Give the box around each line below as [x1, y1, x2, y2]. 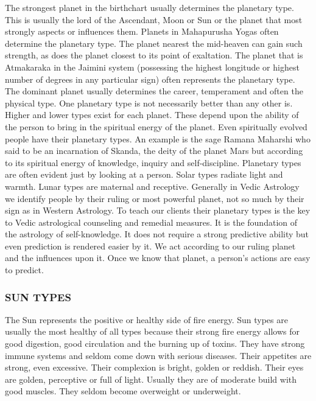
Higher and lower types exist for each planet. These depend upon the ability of [5, 108, 299, 121]
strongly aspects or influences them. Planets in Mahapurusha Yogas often [5, 25, 279, 38]
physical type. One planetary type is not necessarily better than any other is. [5, 96, 293, 109]
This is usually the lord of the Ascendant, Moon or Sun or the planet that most [5, 13, 303, 26]
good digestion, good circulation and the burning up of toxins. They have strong [5, 337, 305, 350]
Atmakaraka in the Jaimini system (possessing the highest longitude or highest [5, 60, 300, 73]
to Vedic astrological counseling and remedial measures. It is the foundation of [5, 215, 298, 228]
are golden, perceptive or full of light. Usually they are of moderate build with [5, 372, 297, 385]
